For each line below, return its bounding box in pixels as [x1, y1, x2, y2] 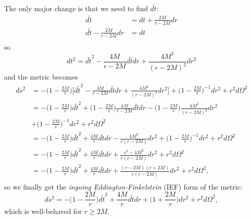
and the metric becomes [4, 71, 78, 82]
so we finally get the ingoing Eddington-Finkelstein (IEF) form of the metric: [4, 181, 242, 192]
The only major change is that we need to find [4, 3, 148, 13]
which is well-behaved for [4, 206, 82, 216]
